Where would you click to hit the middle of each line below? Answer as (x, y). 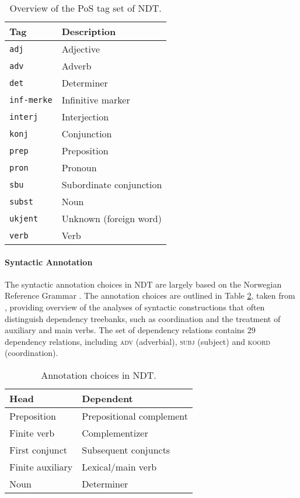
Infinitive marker (96, 100)
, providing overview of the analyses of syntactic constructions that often (135, 307)
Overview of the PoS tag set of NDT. (86, 8)
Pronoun (79, 167)
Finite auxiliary (41, 466)
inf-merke (31, 100)
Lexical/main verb (119, 466)
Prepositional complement (135, 416)
